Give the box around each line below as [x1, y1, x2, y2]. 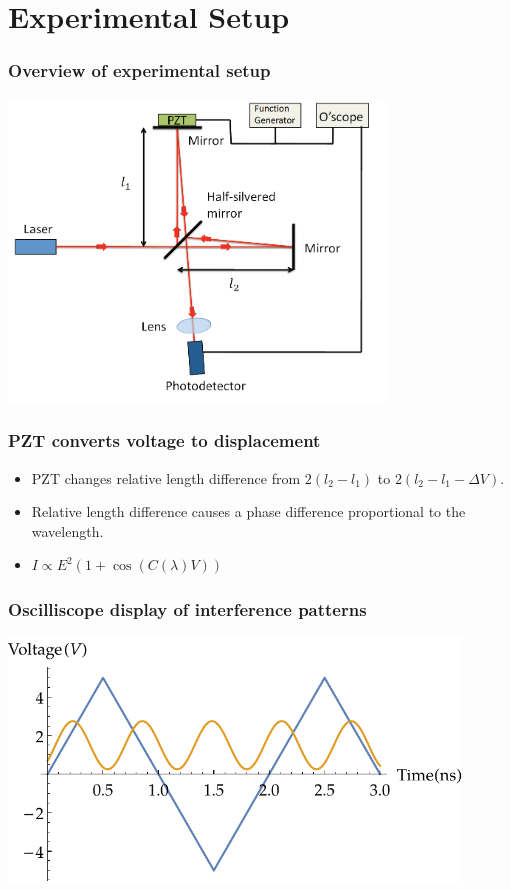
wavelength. [31, 520, 104, 541]
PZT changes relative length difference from [31, 467, 301, 488]
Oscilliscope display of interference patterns [8, 597, 367, 621]
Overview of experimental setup [8, 58, 271, 83]
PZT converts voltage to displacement [8, 428, 321, 453]
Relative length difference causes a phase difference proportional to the [31, 501, 466, 522]
